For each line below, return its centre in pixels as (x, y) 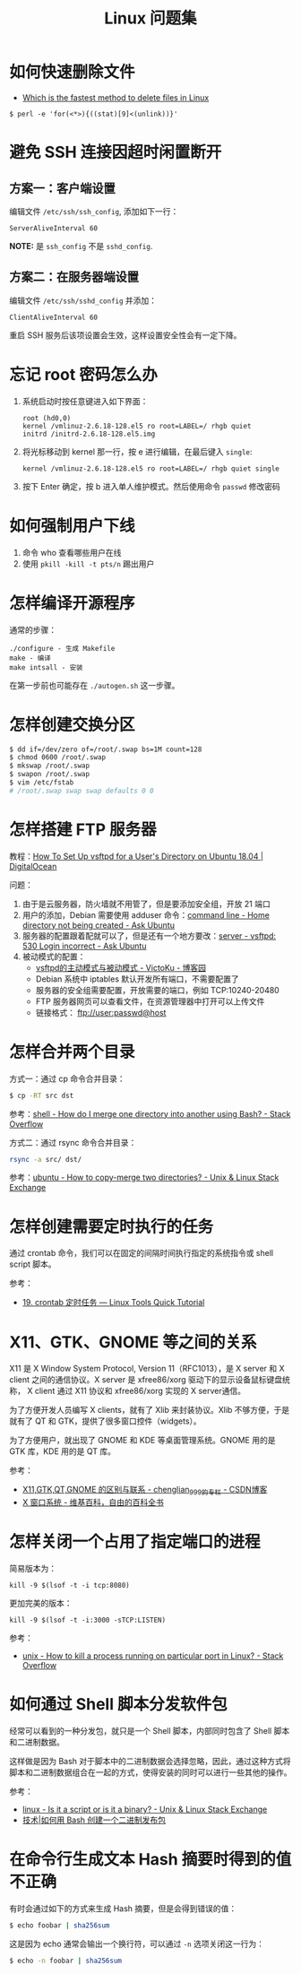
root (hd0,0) (47, 418)
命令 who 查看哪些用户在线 (72, 552)
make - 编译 (30, 658)
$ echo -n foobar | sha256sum (66, 1961)
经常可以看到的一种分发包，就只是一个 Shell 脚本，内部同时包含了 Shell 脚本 (150, 1730)
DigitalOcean (33, 866)
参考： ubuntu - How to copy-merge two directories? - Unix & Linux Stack (144, 1177)
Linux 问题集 (150, 18)
